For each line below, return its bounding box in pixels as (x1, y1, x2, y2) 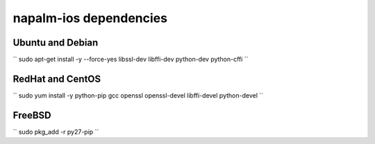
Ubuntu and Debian (12, 37, 99, 48)
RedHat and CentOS (12, 73, 101, 84)
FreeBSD (12, 109, 51, 121)
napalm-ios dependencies (12, 10, 168, 26)
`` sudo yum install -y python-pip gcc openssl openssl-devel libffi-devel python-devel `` (12, 91, 264, 100)
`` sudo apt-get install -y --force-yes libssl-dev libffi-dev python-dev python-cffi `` (12, 55, 249, 64)
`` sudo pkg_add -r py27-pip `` (12, 127, 99, 136)
